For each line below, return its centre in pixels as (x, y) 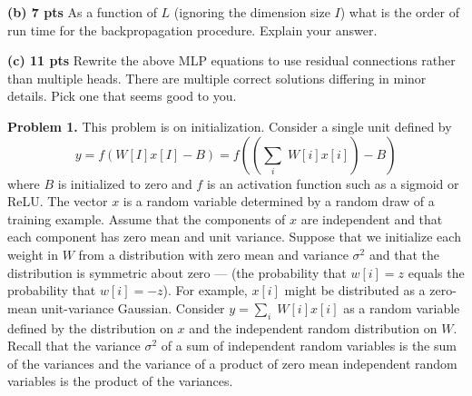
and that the (404, 254)
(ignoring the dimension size (252, 12)
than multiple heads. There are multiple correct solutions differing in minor (217, 78)
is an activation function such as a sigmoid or (333, 183)
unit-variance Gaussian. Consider (133, 307)
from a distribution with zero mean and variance (213, 254)
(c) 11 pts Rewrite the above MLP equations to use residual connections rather (231, 60)
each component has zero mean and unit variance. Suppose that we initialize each (234, 237)
